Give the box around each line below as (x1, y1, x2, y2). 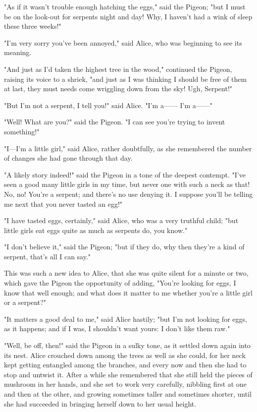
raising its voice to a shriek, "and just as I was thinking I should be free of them (4, 73, 247, 84)
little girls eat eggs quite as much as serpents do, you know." (4, 225, 188, 235)
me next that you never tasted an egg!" (4, 198, 123, 209)
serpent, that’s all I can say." (4, 251, 91, 261)
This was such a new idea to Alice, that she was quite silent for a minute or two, (4, 268, 249, 278)
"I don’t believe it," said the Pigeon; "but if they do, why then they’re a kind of (4, 241, 245, 252)
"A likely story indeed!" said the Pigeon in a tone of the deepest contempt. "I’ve (4, 169, 246, 179)
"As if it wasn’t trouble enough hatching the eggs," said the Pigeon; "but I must (4, 1, 246, 11)
